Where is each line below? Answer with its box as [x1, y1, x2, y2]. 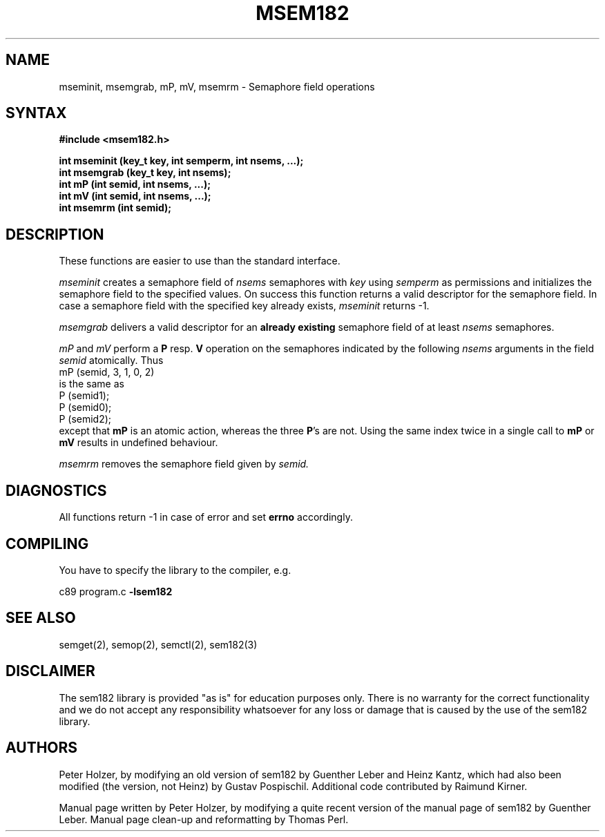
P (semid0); [59, 401, 112, 414]
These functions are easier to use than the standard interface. [59, 255, 340, 267]
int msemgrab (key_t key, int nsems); [59, 166, 231, 179]
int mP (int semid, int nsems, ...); [59, 178, 211, 191]
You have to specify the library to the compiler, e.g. [59, 564, 291, 576]
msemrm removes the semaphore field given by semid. [59, 458, 309, 470]
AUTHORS [6, 739, 78, 757]
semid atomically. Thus [59, 354, 164, 367]
